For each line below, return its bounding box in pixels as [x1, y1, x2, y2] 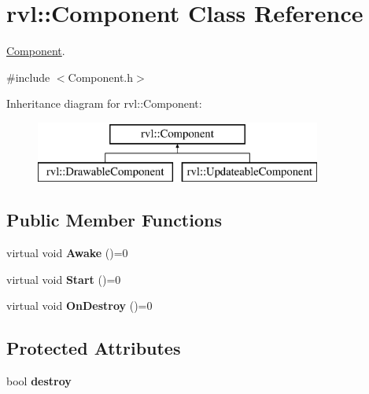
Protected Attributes [6, 336, 181, 360]
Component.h [68, 68, 134, 85]
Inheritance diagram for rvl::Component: [6, 95, 202, 112]
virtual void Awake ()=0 [6, 245, 128, 261]
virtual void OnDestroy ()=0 [6, 297, 153, 314]
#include [6, 68, 50, 85]
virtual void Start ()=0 [6, 271, 121, 287]
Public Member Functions [6, 208, 222, 232]
